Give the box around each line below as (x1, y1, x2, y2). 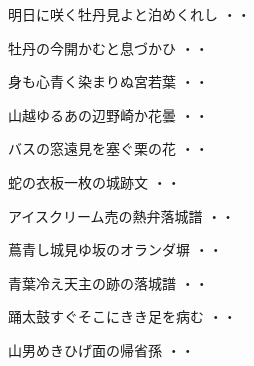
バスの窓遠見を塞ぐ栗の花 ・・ (8, 138, 209, 159)
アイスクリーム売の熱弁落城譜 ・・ (8, 205, 236, 226)
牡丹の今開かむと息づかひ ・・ (8, 37, 209, 58)
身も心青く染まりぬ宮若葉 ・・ (8, 71, 209, 92)
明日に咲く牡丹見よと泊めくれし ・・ (8, 4, 251, 24)
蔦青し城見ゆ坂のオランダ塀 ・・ (8, 239, 223, 260)
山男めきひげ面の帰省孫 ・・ (8, 339, 195, 360)
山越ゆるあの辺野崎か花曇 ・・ (8, 104, 209, 125)
